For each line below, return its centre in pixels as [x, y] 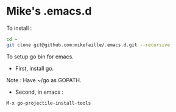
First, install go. [34, 68]
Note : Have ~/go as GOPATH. [44, 80]
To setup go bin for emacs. [40, 57]
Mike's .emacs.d [49, 11]
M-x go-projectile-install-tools [49, 103]
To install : [19, 28]
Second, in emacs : [39, 92]
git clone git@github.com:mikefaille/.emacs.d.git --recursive [88, 45]
